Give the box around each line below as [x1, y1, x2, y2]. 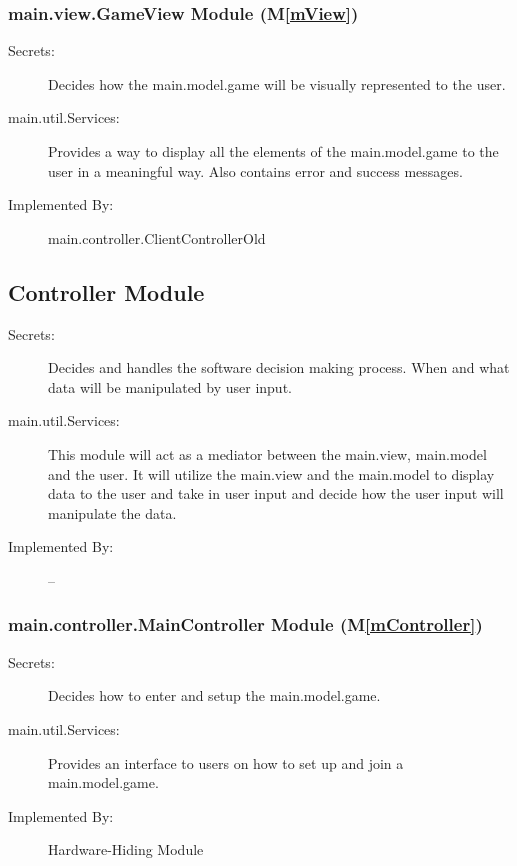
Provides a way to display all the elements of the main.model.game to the [48, 141, 499, 161]
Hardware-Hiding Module [48, 839, 204, 860]
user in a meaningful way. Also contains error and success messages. [48, 160, 463, 181]
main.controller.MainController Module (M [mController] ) [8, 612, 483, 637]
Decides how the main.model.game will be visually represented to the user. [48, 73, 506, 94]
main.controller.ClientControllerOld [48, 227, 266, 248]
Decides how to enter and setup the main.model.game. [48, 685, 381, 706]
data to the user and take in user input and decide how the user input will [48, 483, 504, 504]
